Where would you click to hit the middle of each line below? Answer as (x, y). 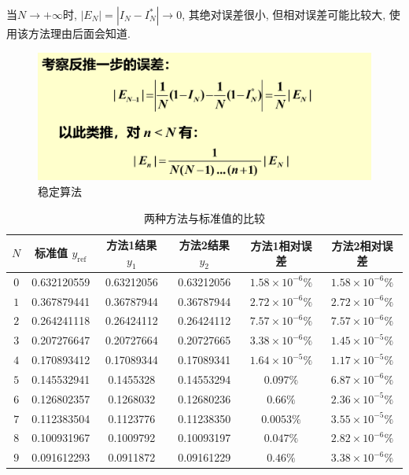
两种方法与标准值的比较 (204, 217)
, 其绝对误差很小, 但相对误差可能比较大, (284, 14)
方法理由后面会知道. (79, 33)
